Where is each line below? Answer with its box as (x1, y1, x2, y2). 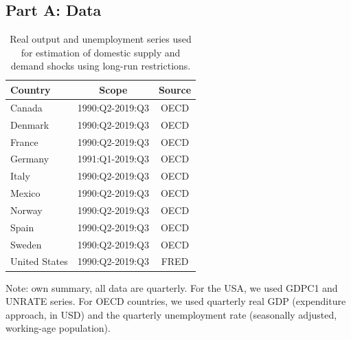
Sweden (10, 237, 42, 251)
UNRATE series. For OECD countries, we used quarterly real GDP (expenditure (5, 294, 346, 308)
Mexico (10, 186, 41, 200)
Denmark (10, 117, 49, 131)
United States (10, 254, 68, 268)
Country (10, 82, 51, 96)
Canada (10, 100, 43, 114)
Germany (10, 151, 49, 166)
